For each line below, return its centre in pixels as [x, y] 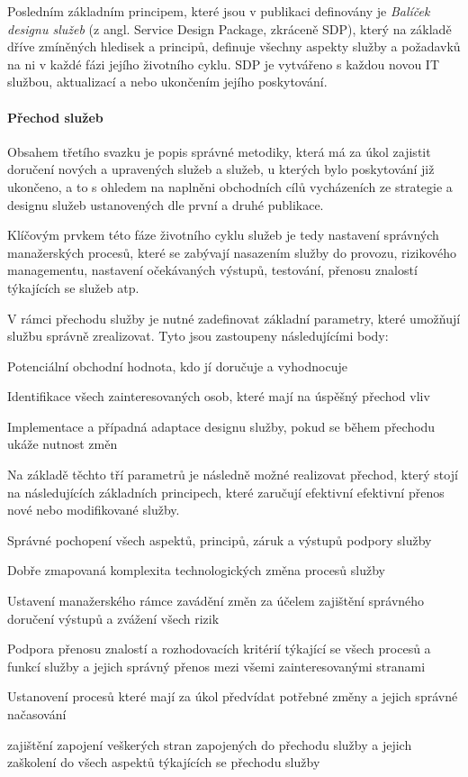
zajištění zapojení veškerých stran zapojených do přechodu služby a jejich [210, 744]
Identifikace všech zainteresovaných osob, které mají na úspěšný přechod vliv [219, 396]
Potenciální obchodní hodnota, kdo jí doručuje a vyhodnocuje [177, 366]
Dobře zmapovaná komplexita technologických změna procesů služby [197, 570]
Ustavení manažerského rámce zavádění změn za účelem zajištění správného [216, 601]
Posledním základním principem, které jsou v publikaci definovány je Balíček [219, 11]
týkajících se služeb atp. [73, 287]
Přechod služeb [55, 117]
